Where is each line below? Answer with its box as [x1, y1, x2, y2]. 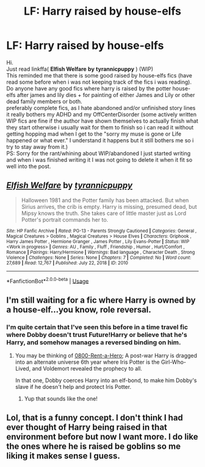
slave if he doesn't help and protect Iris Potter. [15, 383, 132, 391]
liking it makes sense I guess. [6, 451, 121, 462]
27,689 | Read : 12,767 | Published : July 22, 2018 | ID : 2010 [6, 259, 128, 266]
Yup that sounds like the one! [24, 395, 98, 402]
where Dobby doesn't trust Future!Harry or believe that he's [6, 330, 187, 339]
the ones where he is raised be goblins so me [6, 441, 181, 452]
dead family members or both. [6, 98, 82, 105]
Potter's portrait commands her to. [21, 215, 109, 223]
